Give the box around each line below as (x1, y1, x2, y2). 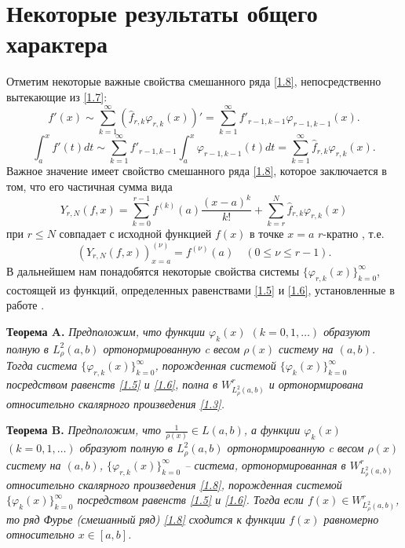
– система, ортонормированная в (184, 456, 346, 473)
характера (6, 27, 108, 60)
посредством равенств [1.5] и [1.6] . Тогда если (77, 491, 304, 508)
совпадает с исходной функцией (59, 225, 212, 241)
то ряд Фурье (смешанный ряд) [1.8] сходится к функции (6, 510, 286, 527)
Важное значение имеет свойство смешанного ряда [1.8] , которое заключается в (6, 163, 387, 179)
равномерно (323, 510, 379, 527)
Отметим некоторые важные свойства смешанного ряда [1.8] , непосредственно (6, 73, 381, 90)
